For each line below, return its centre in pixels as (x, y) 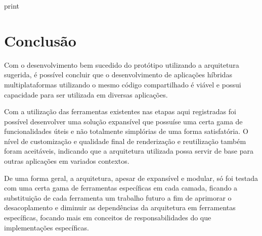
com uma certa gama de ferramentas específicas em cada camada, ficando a (121, 188)
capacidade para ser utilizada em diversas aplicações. (86, 94)
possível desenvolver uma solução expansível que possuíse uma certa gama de (123, 121)
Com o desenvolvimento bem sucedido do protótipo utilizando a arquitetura (122, 64)
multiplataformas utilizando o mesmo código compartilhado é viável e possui (123, 84)
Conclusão (40, 40)
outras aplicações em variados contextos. (67, 161)
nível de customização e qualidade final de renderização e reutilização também (125, 141)
